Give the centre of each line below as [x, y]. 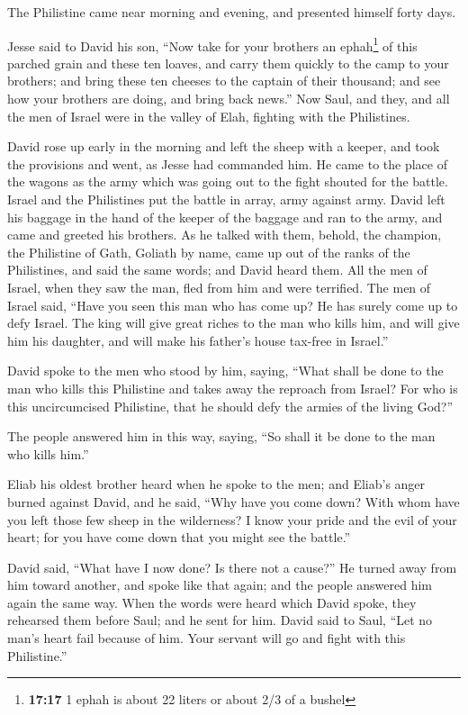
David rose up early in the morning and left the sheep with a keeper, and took [224, 146]
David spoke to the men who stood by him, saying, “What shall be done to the [225, 371]
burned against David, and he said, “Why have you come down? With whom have [234, 501]
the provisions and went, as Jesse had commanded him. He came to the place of [227, 163]
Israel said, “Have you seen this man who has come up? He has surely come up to [233, 305]
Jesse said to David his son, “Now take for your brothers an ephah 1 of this [212, 44]
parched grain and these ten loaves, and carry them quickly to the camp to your [228, 63]
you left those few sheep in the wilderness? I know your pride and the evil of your [232, 519]
